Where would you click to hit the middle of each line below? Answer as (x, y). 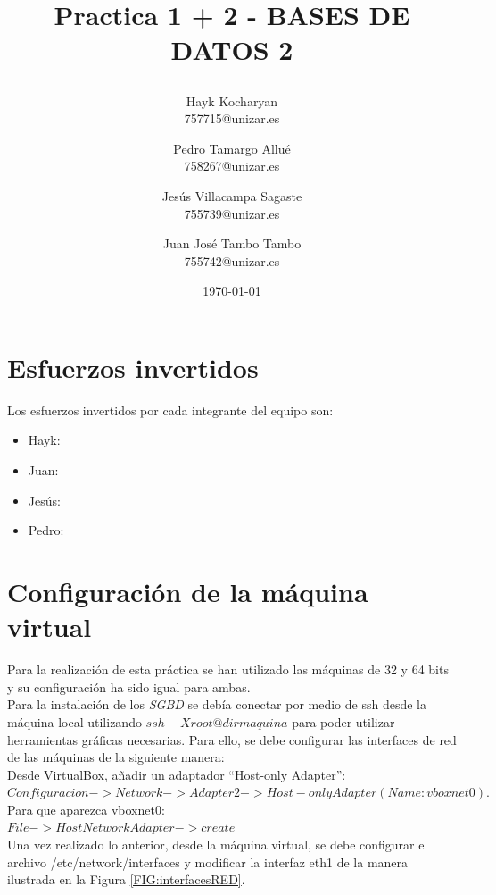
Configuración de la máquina (188, 591)
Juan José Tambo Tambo (232, 243)
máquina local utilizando (74, 721)
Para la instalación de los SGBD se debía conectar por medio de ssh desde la (217, 704)
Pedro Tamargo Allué (232, 148)
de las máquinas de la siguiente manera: (116, 757)
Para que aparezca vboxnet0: (86, 809)
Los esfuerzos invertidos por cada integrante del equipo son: (170, 410)
